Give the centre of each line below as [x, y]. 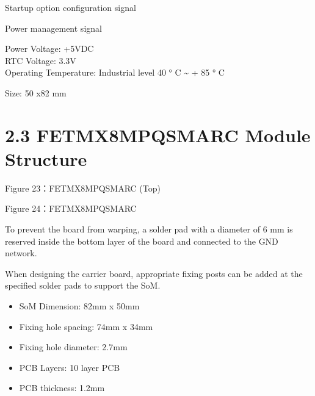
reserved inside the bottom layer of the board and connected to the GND [142, 241]
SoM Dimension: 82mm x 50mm [79, 306]
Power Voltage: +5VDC [49, 49]
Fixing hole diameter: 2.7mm [73, 347]
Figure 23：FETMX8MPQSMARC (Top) [83, 188]
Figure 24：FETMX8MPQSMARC [71, 208]
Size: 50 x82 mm [36, 92]
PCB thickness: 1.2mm [62, 388]
